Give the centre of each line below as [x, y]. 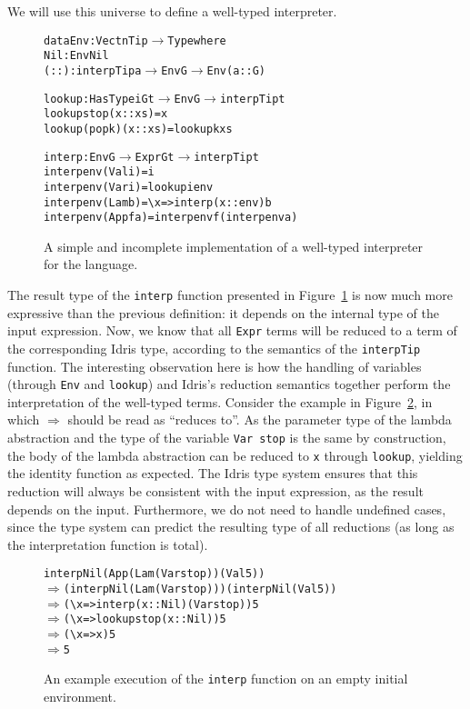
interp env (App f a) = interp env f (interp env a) [171, 218]
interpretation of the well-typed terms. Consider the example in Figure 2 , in [220, 401]
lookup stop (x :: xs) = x [106, 114]
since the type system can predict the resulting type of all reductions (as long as [231, 527]
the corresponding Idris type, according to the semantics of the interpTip [214, 348]
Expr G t [155, 157]
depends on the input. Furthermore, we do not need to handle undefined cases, [227, 509]
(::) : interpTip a [93, 70]
